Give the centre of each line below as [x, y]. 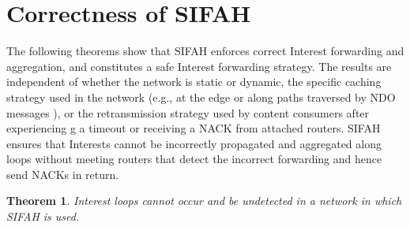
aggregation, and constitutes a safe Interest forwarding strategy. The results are [199, 66]
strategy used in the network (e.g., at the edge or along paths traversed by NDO [201, 97]
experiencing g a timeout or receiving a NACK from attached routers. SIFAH [194, 128]
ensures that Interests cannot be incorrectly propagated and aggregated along [194, 143]
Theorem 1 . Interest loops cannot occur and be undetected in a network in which [204, 201]
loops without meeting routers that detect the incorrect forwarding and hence [194, 159]
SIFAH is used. [43, 216]
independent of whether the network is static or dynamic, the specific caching [194, 82]
